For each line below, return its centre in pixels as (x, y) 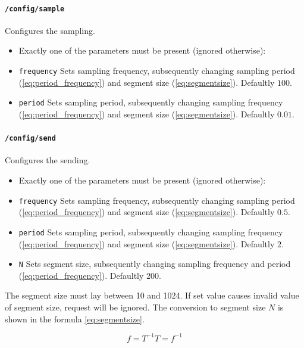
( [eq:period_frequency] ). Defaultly (81, 275)
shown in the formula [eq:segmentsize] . (75, 319)
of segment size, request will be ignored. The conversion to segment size (135, 307)
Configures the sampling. (50, 30)
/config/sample (35, 9)
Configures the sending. (48, 160)
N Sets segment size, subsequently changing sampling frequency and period (155, 264)
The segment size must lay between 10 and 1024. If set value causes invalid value (152, 295)
